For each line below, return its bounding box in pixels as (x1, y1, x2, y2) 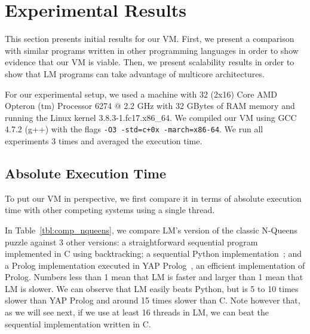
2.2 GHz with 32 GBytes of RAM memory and (124, 99, 295, 112)
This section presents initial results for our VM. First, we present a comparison (5, 32, 294, 45)
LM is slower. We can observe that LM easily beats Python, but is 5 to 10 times (5, 282, 299, 294)
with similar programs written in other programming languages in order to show (5, 44, 299, 56)
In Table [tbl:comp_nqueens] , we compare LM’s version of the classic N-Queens (5, 223, 297, 236)
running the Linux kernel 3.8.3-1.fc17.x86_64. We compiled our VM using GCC (5, 111, 297, 123)
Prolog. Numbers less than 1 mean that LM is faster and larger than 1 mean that (5, 271, 303, 283)
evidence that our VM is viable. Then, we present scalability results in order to (5, 56, 294, 68)
